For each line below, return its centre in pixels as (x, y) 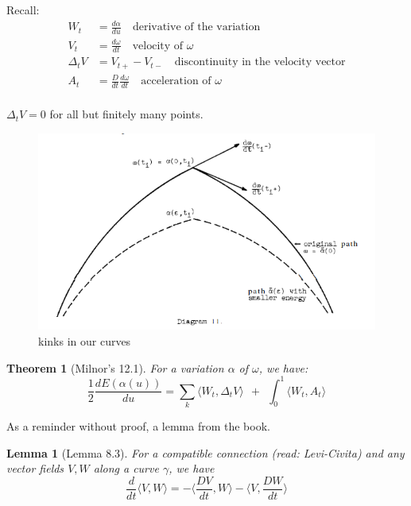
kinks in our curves (85, 340)
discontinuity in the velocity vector (260, 62)
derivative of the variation (196, 27)
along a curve (126, 468)
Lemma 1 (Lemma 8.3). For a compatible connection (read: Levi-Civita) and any (205, 452)
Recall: (23, 10)
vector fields (35, 468)
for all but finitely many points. (126, 114)
